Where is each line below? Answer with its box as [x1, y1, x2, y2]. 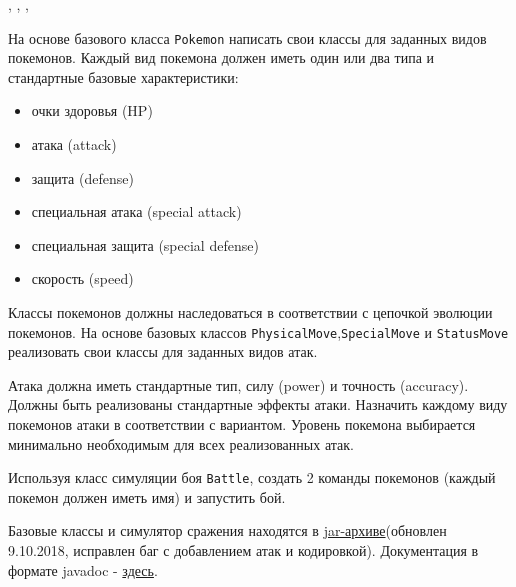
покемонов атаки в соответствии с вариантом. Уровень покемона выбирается [8, 414, 476, 435]
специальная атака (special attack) [31, 201, 242, 222]
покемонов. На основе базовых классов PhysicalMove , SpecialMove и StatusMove [8, 321, 509, 342]
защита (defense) [31, 167, 134, 188]
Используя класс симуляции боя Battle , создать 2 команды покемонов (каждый [8, 467, 496, 488]
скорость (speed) [31, 268, 134, 289]
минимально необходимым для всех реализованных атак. [8, 433, 354, 454]
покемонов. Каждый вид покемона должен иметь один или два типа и [8, 47, 435, 68]
